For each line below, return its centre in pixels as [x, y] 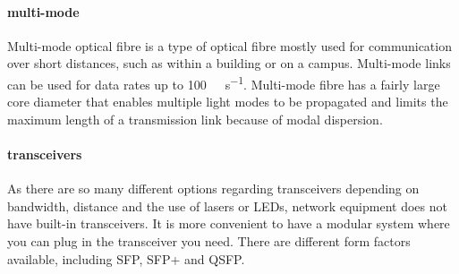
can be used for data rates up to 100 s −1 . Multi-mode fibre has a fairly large [224, 82]
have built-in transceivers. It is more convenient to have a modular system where [229, 223]
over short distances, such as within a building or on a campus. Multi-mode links [229, 63]
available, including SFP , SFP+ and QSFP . [126, 258]
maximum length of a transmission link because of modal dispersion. [195, 119]
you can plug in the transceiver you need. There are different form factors [209, 241]
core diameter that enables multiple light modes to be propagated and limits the [228, 102]
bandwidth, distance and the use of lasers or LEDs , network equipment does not [227, 205]
